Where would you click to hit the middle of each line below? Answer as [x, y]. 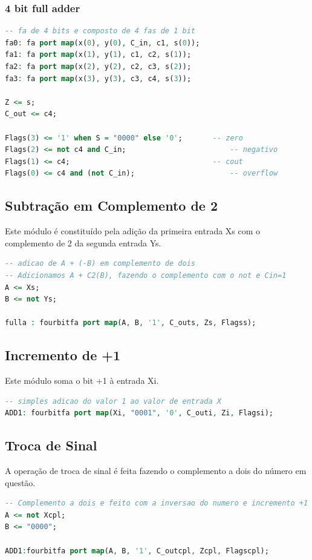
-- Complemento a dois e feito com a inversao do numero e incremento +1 [157, 503]
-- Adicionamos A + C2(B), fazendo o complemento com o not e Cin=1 [146, 275]
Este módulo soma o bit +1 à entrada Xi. [82, 380]
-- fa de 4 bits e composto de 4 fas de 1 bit [100, 31]
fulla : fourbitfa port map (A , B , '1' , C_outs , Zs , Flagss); [131, 323]
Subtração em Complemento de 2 [112, 206]
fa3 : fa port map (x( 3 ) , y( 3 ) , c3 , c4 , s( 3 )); [98, 78]
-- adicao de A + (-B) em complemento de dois [100, 264]
